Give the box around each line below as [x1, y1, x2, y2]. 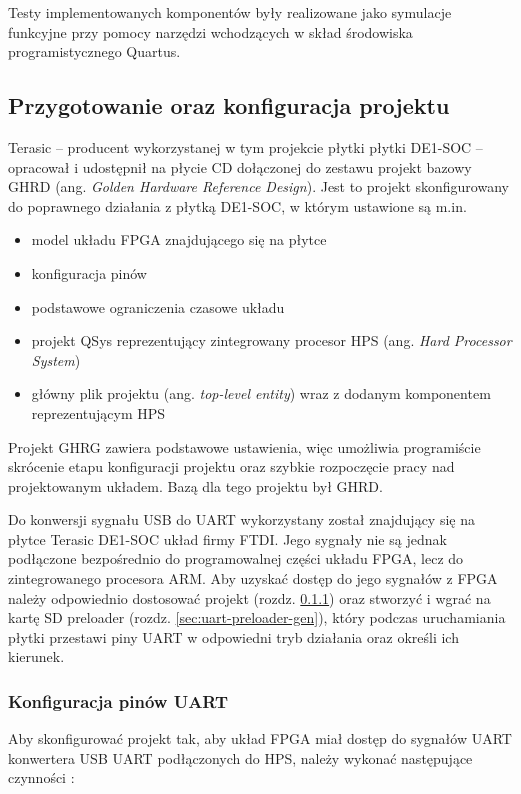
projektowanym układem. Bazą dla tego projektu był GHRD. [8, 475, 383, 496]
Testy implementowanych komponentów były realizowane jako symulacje [8, 2, 452, 22]
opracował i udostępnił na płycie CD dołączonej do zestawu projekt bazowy [8, 156, 472, 177]
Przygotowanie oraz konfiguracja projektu [8, 90, 450, 121]
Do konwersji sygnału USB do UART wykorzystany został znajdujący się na [8, 509, 475, 530]
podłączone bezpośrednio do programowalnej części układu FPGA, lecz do [8, 548, 464, 569]
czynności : [8, 767, 75, 788]
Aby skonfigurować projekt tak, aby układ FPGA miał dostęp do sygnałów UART [8, 728, 512, 749]
